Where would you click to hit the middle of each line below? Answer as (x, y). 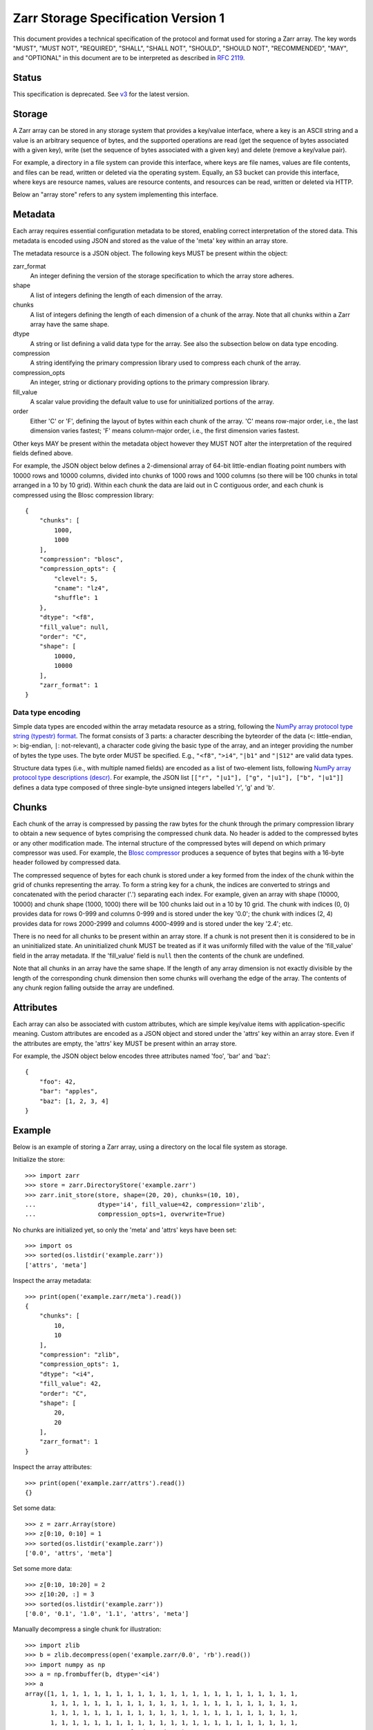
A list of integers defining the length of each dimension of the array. (126, 295)
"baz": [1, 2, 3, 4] (74, 1101)
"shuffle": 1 (76, 598)
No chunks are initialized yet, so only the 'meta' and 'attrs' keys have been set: (125, 1230)
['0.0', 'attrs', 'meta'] (69, 1553)
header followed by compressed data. (67, 862)
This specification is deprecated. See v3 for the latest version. (101, 94)
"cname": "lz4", (82, 589)
